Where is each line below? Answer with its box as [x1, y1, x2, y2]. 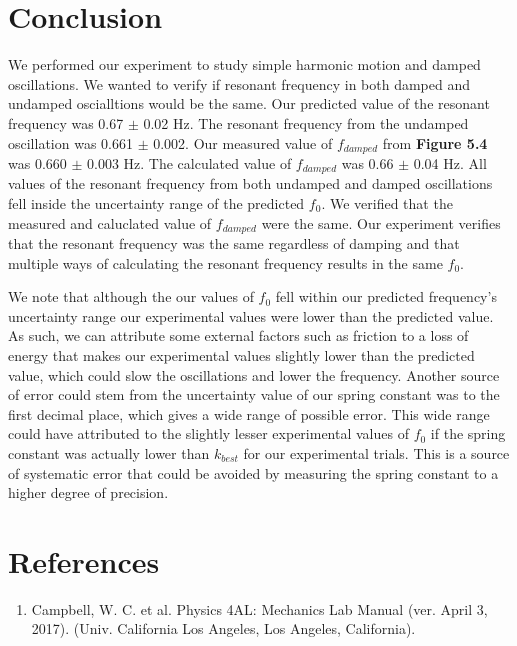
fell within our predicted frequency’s [275, 286, 497, 307]
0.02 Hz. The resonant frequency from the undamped [143, 112, 469, 133]
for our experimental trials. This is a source [243, 442, 510, 463]
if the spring [430, 423, 506, 444]
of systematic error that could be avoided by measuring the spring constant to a [8, 462, 499, 483]
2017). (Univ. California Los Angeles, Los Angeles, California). [31, 618, 416, 639]
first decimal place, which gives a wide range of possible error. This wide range [8, 403, 490, 424]
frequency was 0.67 [8, 112, 124, 133]
